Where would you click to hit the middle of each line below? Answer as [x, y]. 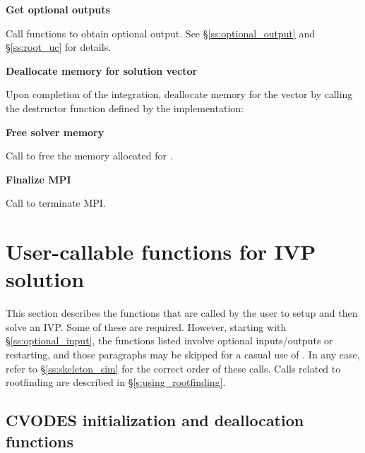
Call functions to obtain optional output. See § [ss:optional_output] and [160, 33]
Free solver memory [55, 132]
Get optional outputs [58, 9]
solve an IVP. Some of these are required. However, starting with [146, 326]
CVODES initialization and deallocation [155, 420]
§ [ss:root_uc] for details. [59, 47]
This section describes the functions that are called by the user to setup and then [182, 313]
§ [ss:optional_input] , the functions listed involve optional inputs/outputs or [169, 340]
